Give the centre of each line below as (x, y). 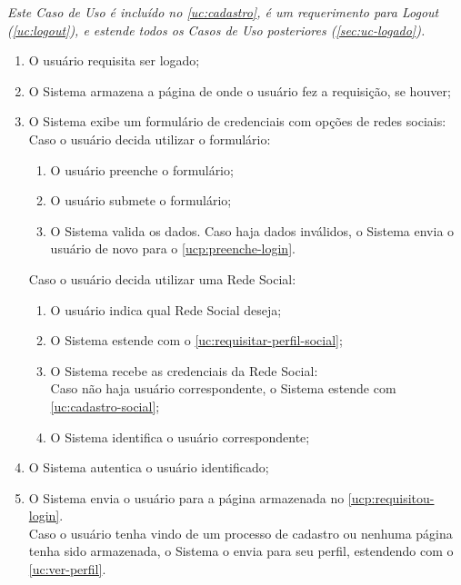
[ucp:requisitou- (391, 497)
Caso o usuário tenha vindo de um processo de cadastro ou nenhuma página (241, 533)
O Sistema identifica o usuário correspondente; (180, 436)
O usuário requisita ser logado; (114, 60)
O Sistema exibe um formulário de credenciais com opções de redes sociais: (237, 121)
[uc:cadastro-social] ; (105, 406)
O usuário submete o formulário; (141, 200)
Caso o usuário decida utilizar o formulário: (150, 139)
